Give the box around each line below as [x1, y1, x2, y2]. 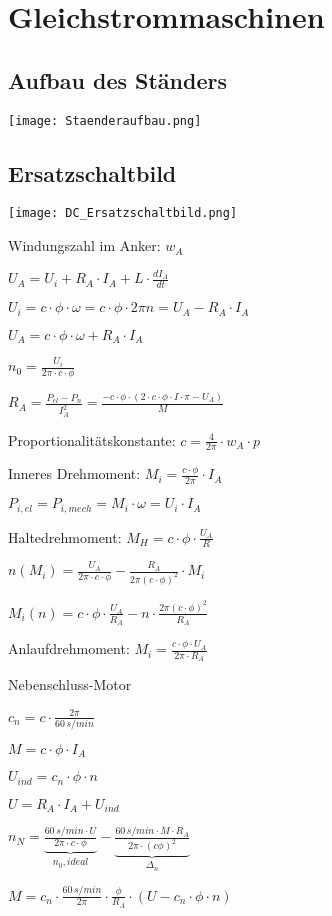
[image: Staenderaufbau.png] [8, 113, 202, 128]
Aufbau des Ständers [8, 64, 227, 95]
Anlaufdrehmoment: [8, 638, 130, 659]
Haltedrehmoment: [8, 526, 122, 547]
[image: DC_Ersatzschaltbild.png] [8, 206, 238, 221]
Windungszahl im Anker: [8, 235, 161, 256]
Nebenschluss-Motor [8, 674, 132, 695]
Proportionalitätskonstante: [8, 429, 176, 450]
